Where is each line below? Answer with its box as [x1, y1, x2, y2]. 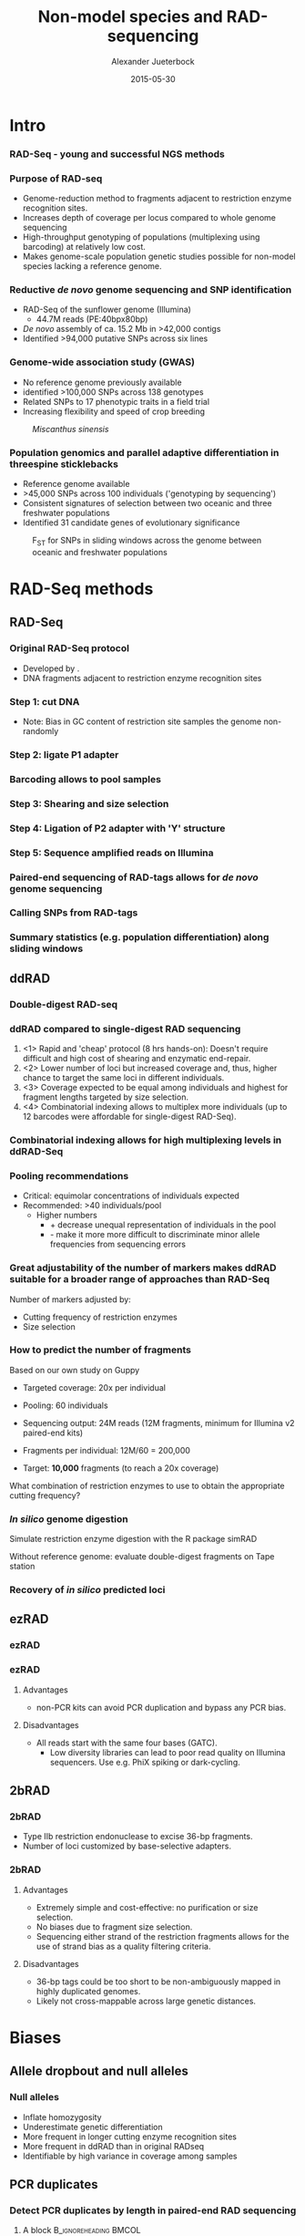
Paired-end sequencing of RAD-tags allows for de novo [9, 871, 259, 884]
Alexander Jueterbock [111, 56, 195, 67]
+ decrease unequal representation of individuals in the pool [49, 1219, 276, 1230]
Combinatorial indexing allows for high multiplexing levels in [9, 1134, 282, 1146]
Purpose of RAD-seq [9, 171, 103, 184]
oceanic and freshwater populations [32, 546, 168, 557]
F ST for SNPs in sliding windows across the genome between [32, 535, 262, 548]
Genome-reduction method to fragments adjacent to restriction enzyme [22, 193, 292, 204]
